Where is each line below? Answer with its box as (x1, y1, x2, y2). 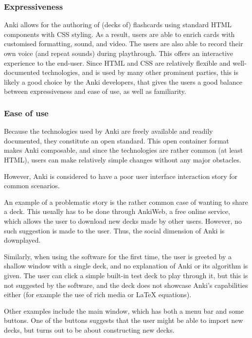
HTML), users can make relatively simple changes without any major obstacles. (4, 154, 241, 164)
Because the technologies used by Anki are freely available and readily (4, 126, 213, 136)
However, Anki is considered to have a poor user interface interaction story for (4, 171, 238, 181)
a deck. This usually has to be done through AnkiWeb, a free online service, (4, 206, 230, 216)
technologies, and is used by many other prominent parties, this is (42, 67, 239, 77)
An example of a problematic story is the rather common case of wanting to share (4, 196, 248, 207)
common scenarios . (4, 180, 60, 191)
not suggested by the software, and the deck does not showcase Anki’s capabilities (4, 280, 248, 290)
